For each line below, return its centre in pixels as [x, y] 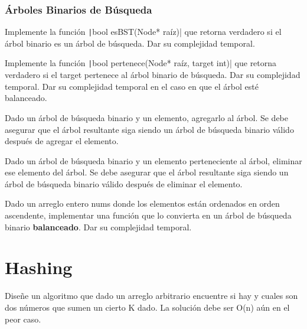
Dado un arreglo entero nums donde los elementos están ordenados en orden [142, 203]
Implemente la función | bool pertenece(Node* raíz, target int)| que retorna [141, 63]
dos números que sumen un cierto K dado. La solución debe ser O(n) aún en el [147, 307]
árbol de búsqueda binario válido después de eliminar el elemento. [124, 183]
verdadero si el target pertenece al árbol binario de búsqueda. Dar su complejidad [153, 75]
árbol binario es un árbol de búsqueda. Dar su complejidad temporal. [130, 43]
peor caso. [23, 319]
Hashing [39, 267]
